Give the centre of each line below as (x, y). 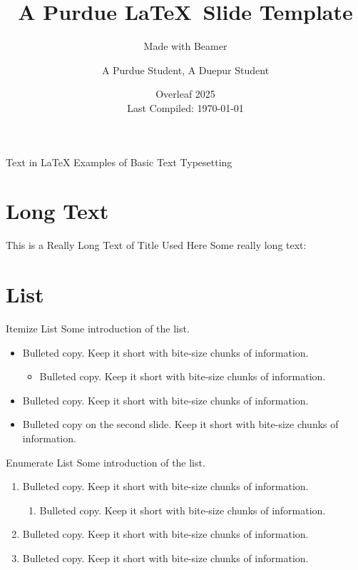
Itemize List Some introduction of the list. (98, 328)
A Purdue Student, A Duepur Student (185, 70)
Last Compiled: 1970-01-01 (185, 107)
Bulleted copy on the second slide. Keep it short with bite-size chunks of (180, 424)
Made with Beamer (185, 46)
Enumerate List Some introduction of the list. (106, 462)
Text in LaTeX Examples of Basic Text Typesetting (119, 162)
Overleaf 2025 (185, 94)
